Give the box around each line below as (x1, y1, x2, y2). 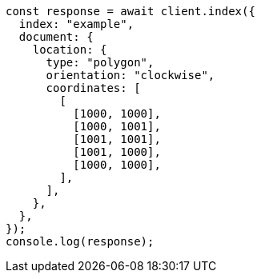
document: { (18, 30, 94, 43)
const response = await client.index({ (6, 5, 255, 18)
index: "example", (18, 18, 135, 30)
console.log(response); (6, 235, 155, 248)
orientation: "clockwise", (46, 69, 215, 82)
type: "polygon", (46, 56, 155, 69)
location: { (32, 43, 107, 56)
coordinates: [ (46, 82, 141, 94)
